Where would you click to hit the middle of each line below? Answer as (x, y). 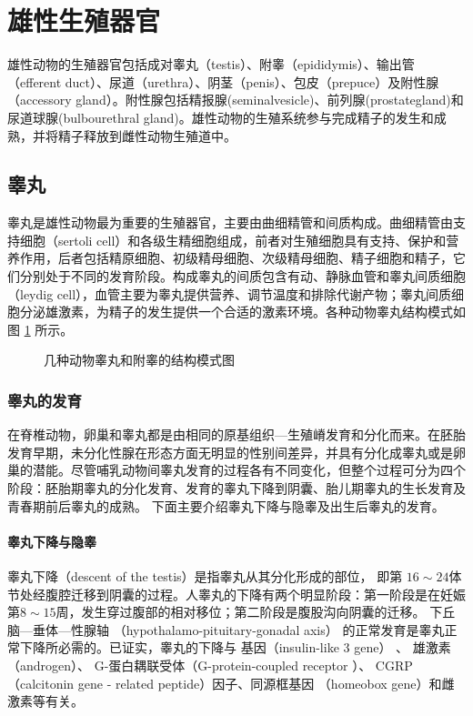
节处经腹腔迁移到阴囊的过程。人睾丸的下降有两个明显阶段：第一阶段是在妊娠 (236, 594)
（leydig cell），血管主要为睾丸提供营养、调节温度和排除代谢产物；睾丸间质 (230, 293)
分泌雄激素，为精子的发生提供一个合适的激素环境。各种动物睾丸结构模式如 (242, 312)
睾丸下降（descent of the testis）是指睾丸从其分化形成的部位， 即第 (205, 576)
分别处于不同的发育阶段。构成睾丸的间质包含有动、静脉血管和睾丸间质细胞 (242, 276)
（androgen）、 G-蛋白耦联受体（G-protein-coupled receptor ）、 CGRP (210, 665)
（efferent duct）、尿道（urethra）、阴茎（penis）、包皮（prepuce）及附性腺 (223, 81)
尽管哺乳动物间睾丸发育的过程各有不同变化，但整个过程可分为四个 (268, 470)
